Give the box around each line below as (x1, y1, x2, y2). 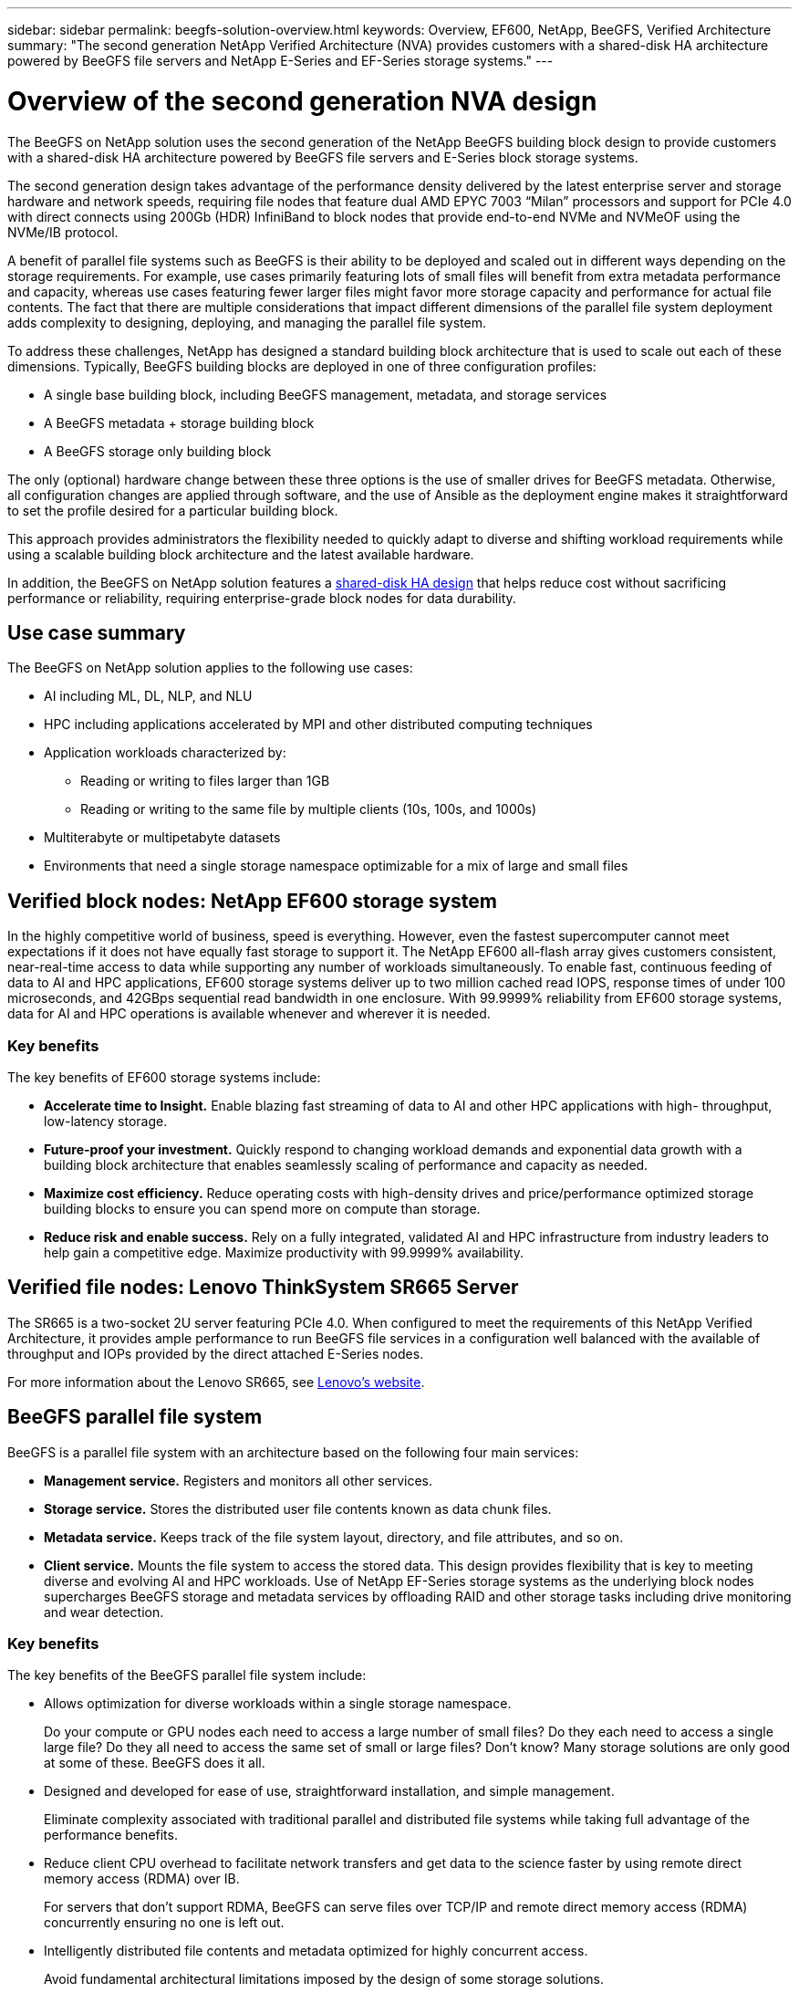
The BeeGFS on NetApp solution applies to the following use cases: (7, 660, 413, 676)
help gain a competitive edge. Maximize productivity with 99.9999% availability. (44, 1244, 524, 1260)
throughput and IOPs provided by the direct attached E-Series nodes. (7, 1345, 424, 1362)
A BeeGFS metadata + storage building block (44, 414, 315, 431)
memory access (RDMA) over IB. (44, 1871, 240, 1887)
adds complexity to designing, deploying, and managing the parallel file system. (7, 314, 486, 330)
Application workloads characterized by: (44, 745, 286, 761)
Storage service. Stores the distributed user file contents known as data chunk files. (44, 1500, 552, 1517)
